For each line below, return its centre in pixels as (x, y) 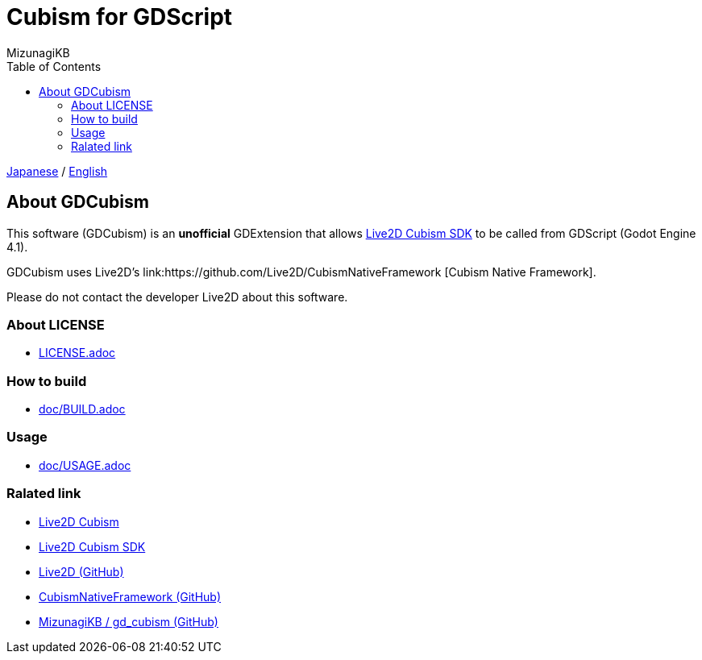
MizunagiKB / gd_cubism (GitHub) (129, 621)
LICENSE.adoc (77, 353)
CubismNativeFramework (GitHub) (130, 596)
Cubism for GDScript (120, 17)
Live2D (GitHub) (81, 571)
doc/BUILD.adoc (82, 409)
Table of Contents (54, 66)
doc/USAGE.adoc (85, 465)
